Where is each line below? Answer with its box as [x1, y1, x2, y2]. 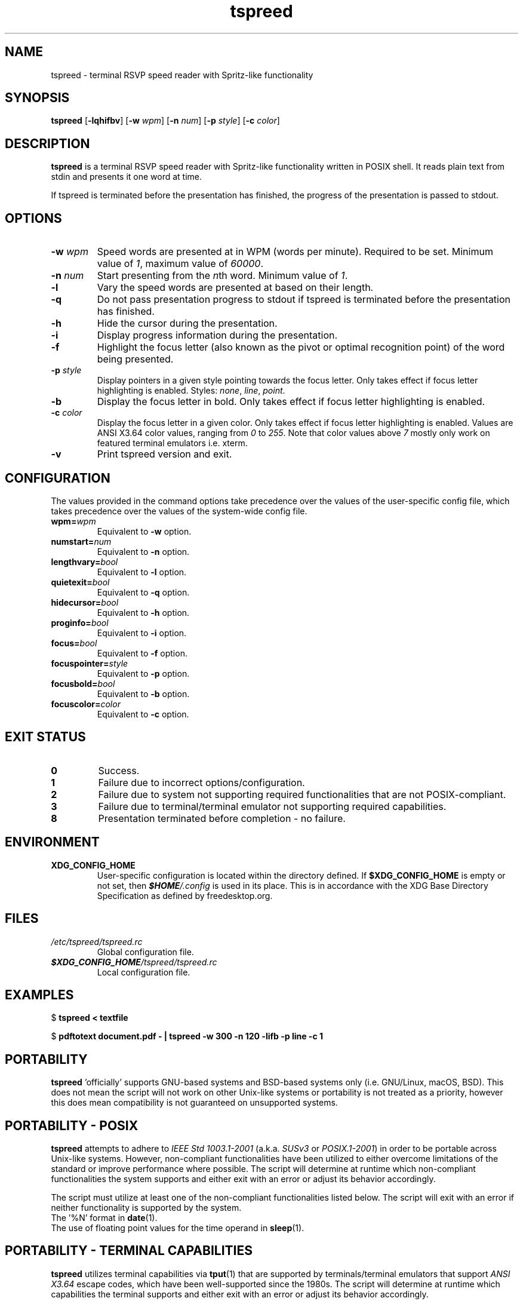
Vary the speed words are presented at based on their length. [97, 281, 374, 294]
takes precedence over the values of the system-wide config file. [51, 505, 307, 516]
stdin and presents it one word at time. [51, 171, 202, 182]
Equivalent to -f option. [97, 648, 187, 658]
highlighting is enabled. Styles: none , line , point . [97, 385, 285, 396]
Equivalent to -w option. [97, 526, 192, 536]
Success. [98, 764, 140, 777]
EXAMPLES [5, 987, 74, 1002]
